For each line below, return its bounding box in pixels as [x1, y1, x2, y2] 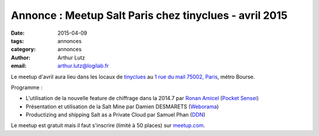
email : [11, 62, 27, 69]
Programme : [11, 84, 43, 91]
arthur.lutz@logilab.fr [57, 62, 109, 69]
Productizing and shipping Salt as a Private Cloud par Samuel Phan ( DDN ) [25, 111, 206, 118]
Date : [11, 29, 25, 37]
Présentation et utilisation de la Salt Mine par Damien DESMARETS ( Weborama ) [25, 103, 219, 110]
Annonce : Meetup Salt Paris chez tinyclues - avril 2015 [11, 9, 288, 22]
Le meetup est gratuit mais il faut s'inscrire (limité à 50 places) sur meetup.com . [11, 122, 206, 129]
